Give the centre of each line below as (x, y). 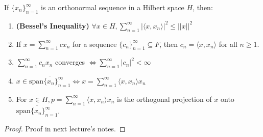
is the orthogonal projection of (164, 99)
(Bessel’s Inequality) (53, 25)
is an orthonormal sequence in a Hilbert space (113, 7)
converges (70, 62)
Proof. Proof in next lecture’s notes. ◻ (65, 129)
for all (228, 44)
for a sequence (95, 44)
